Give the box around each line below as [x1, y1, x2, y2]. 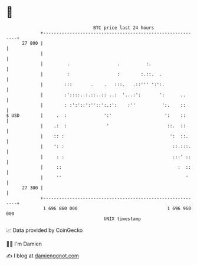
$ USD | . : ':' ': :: [6, 112, 186, 119]
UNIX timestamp [103, 215, 142, 222]
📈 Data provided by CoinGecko [6, 227, 83, 234]
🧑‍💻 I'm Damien [6, 240, 42, 247]
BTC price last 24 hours [93, 25, 155, 31]
